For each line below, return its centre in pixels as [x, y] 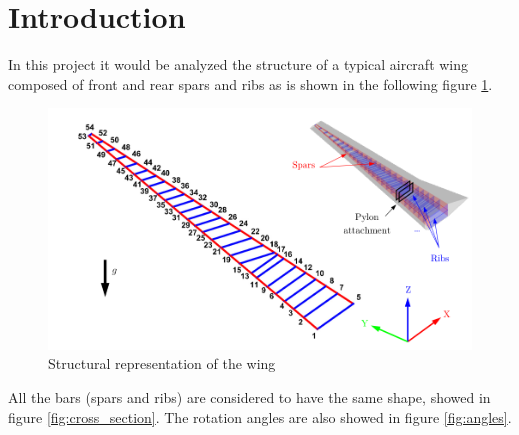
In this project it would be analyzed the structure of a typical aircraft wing [238, 64]
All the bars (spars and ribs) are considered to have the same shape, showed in [249, 396]
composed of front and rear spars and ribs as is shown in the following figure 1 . [250, 83]
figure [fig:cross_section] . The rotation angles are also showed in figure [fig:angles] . [260, 416]
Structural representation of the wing [162, 363]
